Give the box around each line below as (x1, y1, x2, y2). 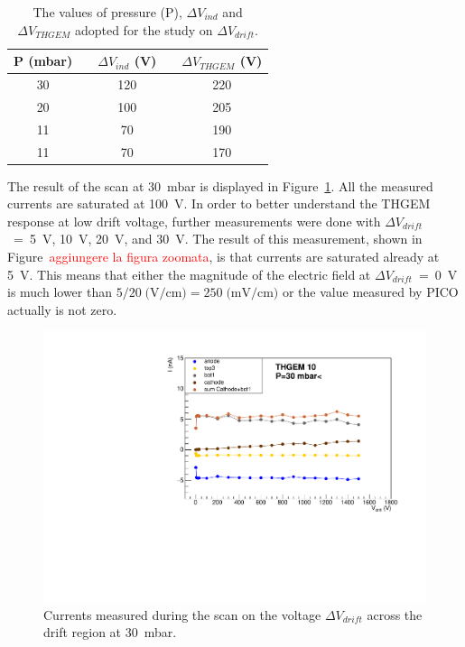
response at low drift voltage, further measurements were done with (7, 211, 381, 230)
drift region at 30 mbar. (43, 623, 177, 642)
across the (367, 605, 423, 624)
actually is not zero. (7, 300, 117, 319)
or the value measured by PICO (282, 282, 459, 301)
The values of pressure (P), (33, 3, 182, 21)
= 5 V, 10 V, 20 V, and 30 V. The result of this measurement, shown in (13, 229, 423, 248)
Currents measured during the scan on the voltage (43, 605, 321, 624)
